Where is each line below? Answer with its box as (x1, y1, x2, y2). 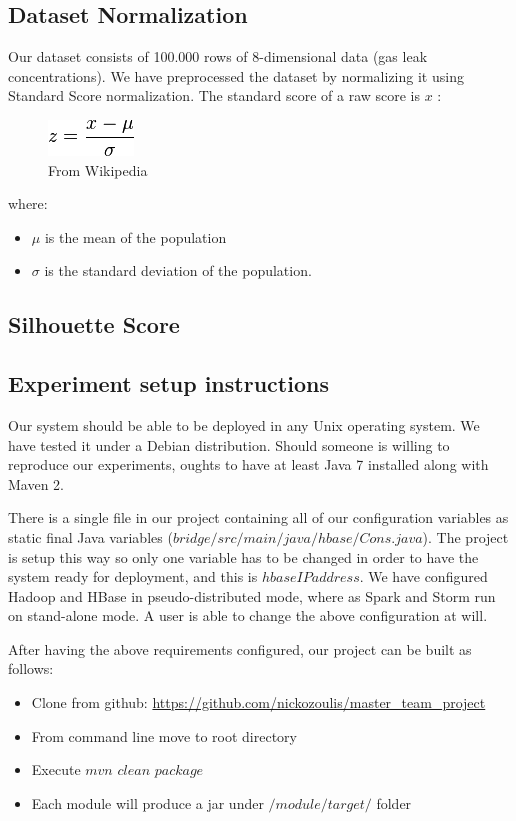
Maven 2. (8, 473, 64, 494)
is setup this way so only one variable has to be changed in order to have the (8, 546, 479, 567)
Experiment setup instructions (8, 368, 329, 399)
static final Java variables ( (8, 526, 173, 547)
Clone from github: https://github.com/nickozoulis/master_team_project (31, 692, 486, 713)
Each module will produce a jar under (31, 792, 264, 813)
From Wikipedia (48, 159, 148, 180)
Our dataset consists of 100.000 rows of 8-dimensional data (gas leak (8, 46, 428, 67)
